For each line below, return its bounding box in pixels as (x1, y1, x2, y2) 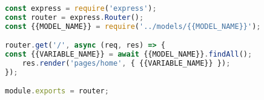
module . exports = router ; (5, 87, 109, 96)
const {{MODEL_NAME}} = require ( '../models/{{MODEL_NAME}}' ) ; (5, 22, 261, 31)
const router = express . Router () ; (5, 13, 144, 22)
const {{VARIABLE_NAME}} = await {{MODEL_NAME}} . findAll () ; (5, 50, 252, 59)
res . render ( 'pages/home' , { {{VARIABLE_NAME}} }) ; (22, 59, 231, 68)
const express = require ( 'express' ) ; (5, 4, 157, 13)
